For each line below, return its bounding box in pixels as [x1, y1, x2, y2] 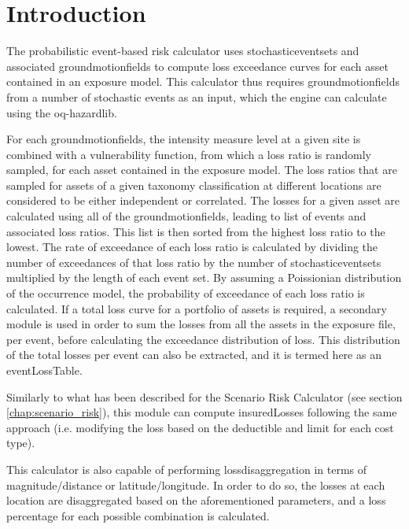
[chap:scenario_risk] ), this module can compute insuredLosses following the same [6, 404, 397, 420]
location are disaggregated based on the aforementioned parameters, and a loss [6, 492, 386, 509]
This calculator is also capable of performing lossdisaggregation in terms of [6, 461, 367, 477]
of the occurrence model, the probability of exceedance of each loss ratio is [6, 285, 365, 301]
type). [6, 435, 35, 451]
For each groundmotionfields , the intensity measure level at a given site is [6, 131, 361, 147]
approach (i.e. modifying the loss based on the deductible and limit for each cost [6, 419, 394, 435]
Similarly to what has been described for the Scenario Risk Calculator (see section [6, 388, 403, 405]
